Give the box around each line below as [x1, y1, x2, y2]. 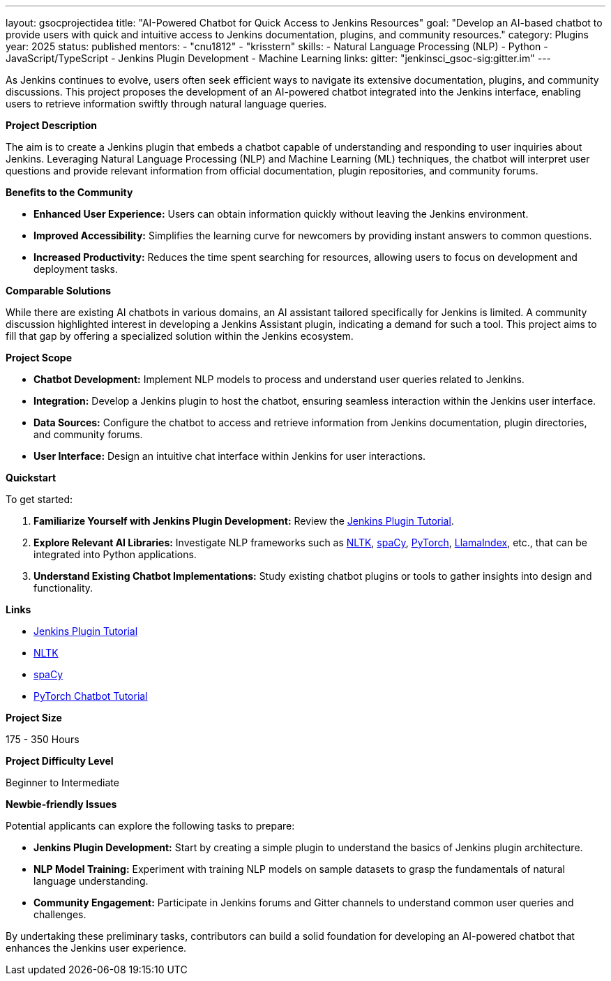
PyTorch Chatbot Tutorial [33, 690, 148, 702]
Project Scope [6, 352, 72, 364]
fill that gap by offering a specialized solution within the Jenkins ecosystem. [6, 330, 354, 342]
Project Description [6, 119, 97, 131]
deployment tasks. [33, 263, 118, 275]
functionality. [33, 582, 93, 594]
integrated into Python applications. [33, 548, 197, 560]
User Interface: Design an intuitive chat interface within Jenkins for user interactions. [33, 450, 426, 462]
